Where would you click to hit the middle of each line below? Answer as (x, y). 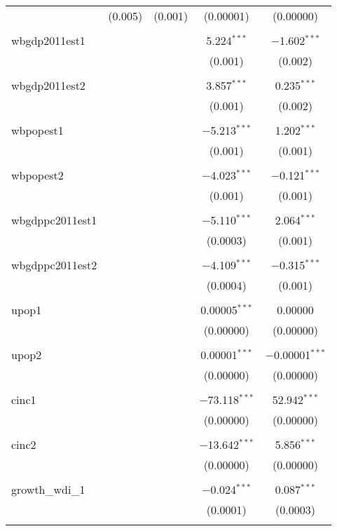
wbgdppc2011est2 (54, 265)
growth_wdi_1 (48, 489)
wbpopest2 (37, 175)
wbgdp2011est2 (48, 85)
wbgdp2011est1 (48, 40)
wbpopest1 (37, 130)
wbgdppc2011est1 (54, 220)
